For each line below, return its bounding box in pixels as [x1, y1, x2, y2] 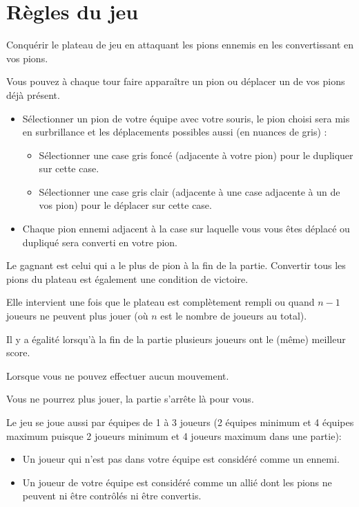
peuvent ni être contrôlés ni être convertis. [22, 488, 202, 503]
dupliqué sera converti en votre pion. [22, 234, 178, 249]
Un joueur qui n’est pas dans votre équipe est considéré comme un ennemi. [22, 452, 340, 466]
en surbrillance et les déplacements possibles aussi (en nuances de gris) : [22, 125, 327, 139]
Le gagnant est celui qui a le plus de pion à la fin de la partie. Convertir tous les [6, 258, 346, 273]
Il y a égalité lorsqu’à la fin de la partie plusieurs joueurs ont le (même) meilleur [6, 331, 346, 346]
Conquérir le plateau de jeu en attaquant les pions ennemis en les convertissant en [6, 37, 353, 52]
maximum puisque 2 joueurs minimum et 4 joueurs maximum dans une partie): [6, 428, 342, 443]
